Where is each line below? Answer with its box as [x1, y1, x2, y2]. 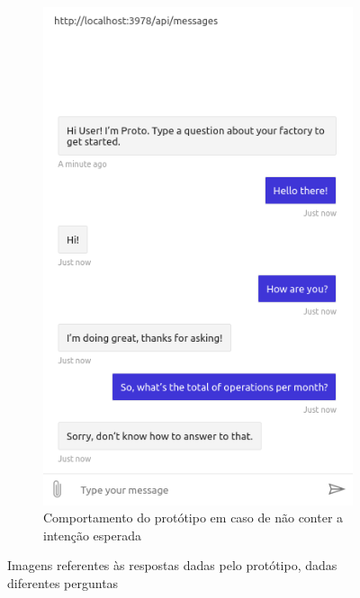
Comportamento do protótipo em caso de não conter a [43, 508, 344, 527]
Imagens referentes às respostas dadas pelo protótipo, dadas [7, 556, 337, 575]
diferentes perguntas [7, 574, 119, 593]
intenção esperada [43, 525, 142, 544]
